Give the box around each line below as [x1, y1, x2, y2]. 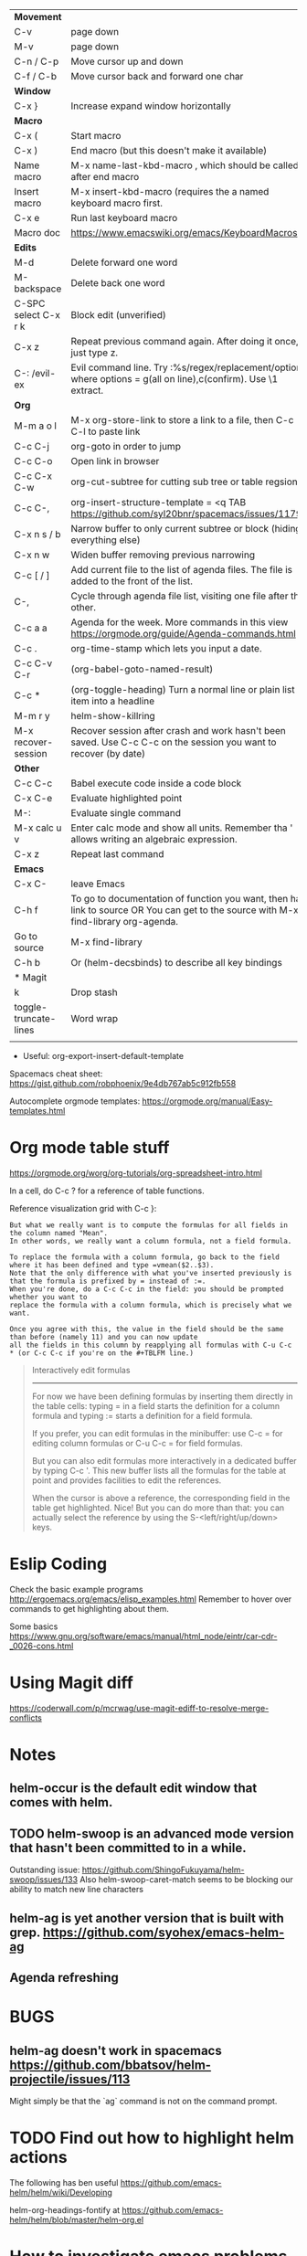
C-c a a [14, 621, 48, 634]
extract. [70, 384, 104, 397]
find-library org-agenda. [70, 916, 178, 927]
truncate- [14, 1012, 57, 1024]
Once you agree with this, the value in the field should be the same [9, 1324, 284, 1333]
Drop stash [70, 986, 118, 999]
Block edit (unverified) [70, 309, 167, 321]
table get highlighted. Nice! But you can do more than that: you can [31, 1502, 285, 1513]
